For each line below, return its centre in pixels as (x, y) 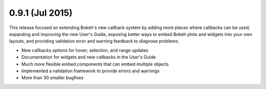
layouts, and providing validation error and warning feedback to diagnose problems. (94, 41)
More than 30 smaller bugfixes (52, 78)
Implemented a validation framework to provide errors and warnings (90, 71)
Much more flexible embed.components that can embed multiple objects (95, 64)
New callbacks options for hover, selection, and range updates (85, 50)
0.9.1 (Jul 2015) (41, 13)
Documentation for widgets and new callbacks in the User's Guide (89, 57)
